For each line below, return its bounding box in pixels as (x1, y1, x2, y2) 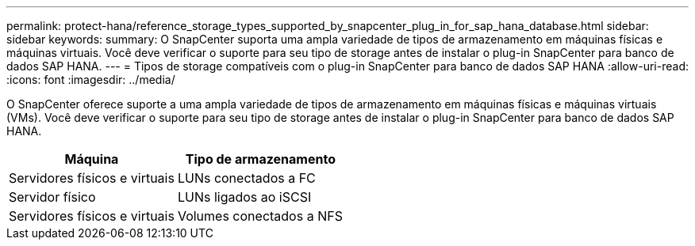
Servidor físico (9, 189, 96, 205)
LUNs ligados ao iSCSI (177, 189, 312, 205)
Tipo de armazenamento (185, 151, 336, 167)
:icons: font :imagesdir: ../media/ (6, 73, 175, 86)
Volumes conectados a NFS (177, 208, 343, 224)
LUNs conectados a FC (177, 170, 316, 186)
